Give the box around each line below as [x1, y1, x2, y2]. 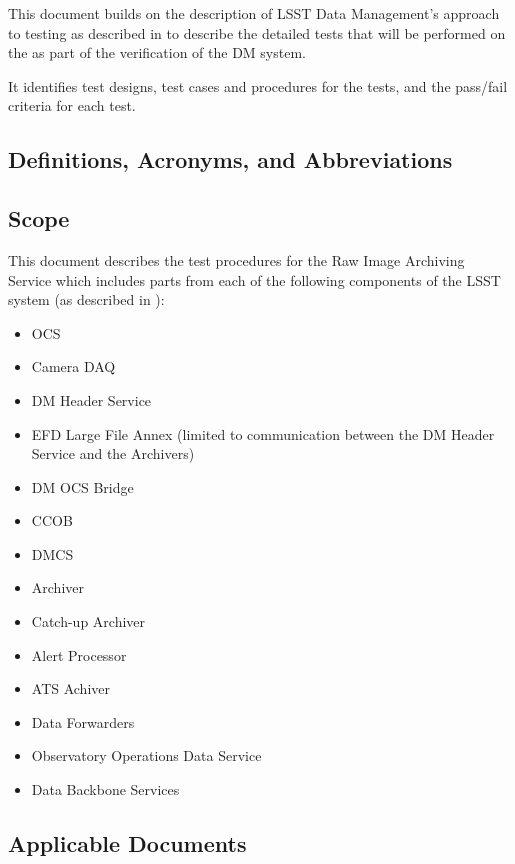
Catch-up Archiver [31, 611, 146, 632]
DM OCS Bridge [31, 476, 134, 497]
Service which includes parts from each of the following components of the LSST [8, 269, 501, 290]
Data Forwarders [31, 711, 135, 732]
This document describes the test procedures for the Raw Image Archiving [8, 249, 465, 270]
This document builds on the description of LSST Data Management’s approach [8, 3, 500, 23]
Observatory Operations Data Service [31, 745, 262, 766]
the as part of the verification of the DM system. [8, 42, 306, 63]
